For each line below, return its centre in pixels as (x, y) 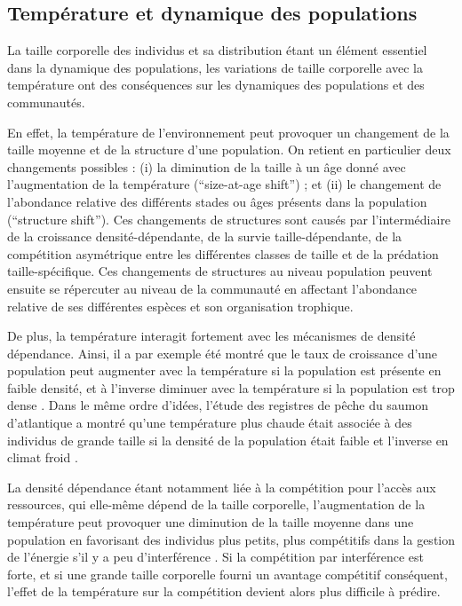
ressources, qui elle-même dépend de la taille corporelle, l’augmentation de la (216, 504)
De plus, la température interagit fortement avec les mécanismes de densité (211, 336)
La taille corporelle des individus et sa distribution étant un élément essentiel (217, 50)
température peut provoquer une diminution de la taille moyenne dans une (211, 522)
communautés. (46, 102)
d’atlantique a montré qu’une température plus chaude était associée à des (210, 423)
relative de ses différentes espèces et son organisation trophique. (180, 306)
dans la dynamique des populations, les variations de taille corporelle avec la (215, 67)
